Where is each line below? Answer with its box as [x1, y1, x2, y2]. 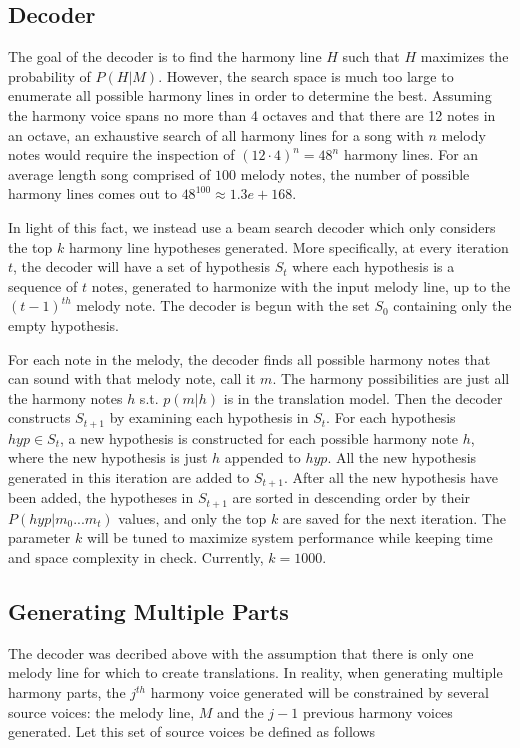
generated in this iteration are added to [8, 466, 250, 487]
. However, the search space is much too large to [158, 65, 454, 86]
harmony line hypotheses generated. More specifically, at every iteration [68, 236, 509, 257]
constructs [8, 407, 71, 428]
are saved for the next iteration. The [282, 507, 506, 528]
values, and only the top [118, 507, 267, 528]
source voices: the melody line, [8, 701, 195, 722]
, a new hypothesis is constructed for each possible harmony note [60, 427, 459, 448]
